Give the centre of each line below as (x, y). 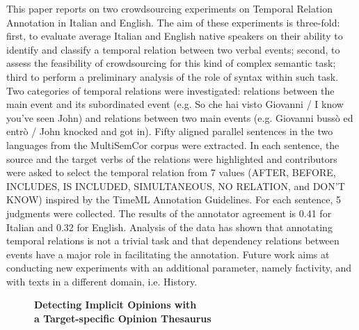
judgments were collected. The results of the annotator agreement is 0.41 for (169, 213)
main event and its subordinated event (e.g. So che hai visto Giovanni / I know (175, 104)
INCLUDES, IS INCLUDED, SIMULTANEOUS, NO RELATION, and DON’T (176, 186)
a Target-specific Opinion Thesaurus (123, 319)
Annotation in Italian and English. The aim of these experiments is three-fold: (173, 22)
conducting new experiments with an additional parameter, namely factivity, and (179, 268)
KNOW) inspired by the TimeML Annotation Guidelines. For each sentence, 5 (174, 199)
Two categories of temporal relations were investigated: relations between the (170, 90)
